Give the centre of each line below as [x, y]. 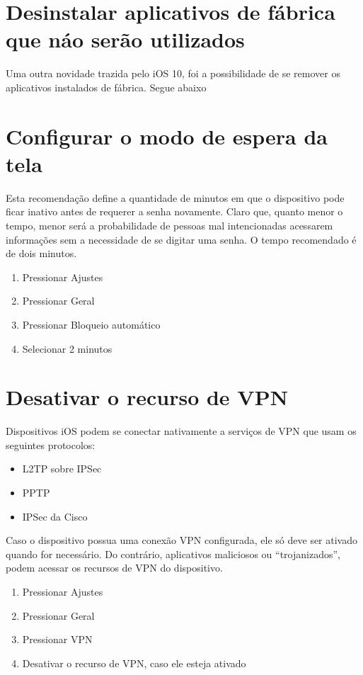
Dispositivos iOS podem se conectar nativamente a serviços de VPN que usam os [181, 431]
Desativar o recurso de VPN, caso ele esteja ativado [134, 663]
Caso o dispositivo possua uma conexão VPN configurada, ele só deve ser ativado [181, 540]
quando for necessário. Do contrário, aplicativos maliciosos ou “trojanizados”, [173, 554]
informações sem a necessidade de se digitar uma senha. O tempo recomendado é [181, 239]
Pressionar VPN [57, 639]
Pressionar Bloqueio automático [91, 324]
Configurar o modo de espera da [167, 136]
